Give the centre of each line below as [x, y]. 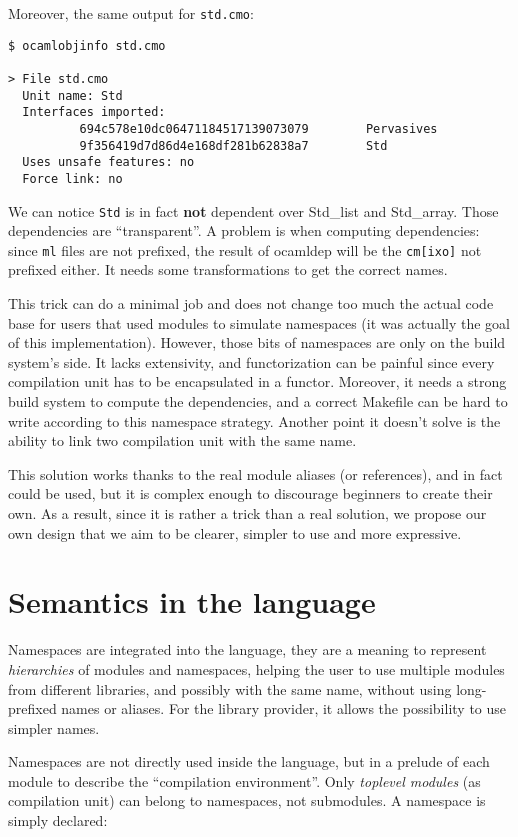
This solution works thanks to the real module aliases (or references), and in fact [255, 473]
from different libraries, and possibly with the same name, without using [230, 688]
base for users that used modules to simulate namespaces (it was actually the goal [259, 322]
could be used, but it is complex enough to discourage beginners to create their [250, 493]
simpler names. [54, 727]
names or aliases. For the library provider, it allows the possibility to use [284, 708]
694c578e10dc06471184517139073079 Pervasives [258, 128]
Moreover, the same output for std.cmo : [131, 13]
